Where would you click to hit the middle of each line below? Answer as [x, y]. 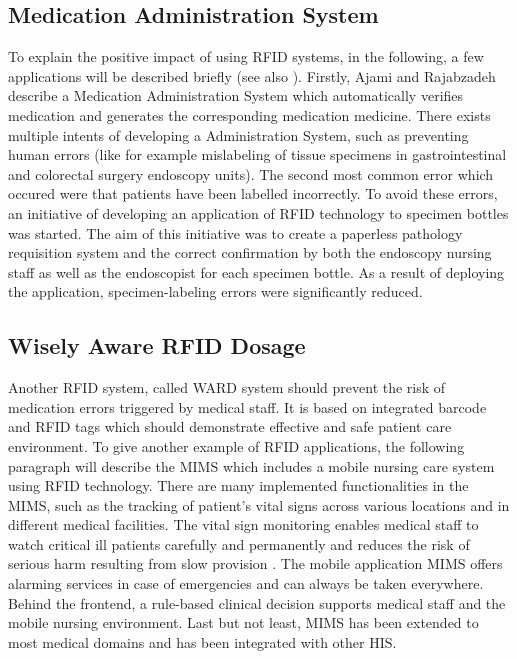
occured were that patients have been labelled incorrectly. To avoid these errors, [253, 193]
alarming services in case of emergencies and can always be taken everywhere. [246, 583]
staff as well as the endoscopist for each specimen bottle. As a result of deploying [256, 271]
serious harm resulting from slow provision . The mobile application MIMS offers [255, 563]
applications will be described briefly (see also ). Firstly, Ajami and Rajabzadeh [252, 75]
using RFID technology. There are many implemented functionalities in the [238, 485]
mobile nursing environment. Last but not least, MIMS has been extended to [243, 622]
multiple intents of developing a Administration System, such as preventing [238, 134]
